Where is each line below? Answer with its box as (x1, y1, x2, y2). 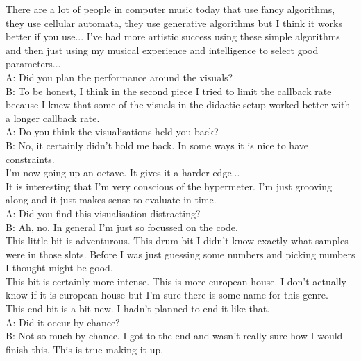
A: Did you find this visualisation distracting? (6, 205, 201, 220)
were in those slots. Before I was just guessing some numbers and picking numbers (6, 246, 355, 261)
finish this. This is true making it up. (6, 342, 164, 356)
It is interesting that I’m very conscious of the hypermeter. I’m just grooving (6, 178, 332, 193)
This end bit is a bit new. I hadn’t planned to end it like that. (6, 301, 270, 316)
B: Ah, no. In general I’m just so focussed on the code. (6, 219, 238, 234)
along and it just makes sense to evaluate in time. (6, 192, 217, 207)
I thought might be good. (6, 260, 113, 275)
